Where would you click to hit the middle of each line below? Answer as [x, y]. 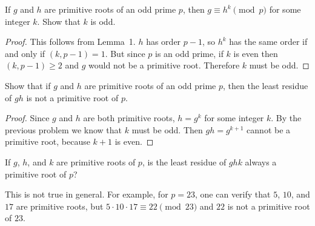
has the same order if [268, 42]
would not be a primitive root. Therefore [164, 65]
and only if [25, 53]
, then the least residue [266, 85]
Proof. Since [27, 118]
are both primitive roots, [129, 118]
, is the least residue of [184, 161]
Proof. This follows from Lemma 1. [70, 42]
